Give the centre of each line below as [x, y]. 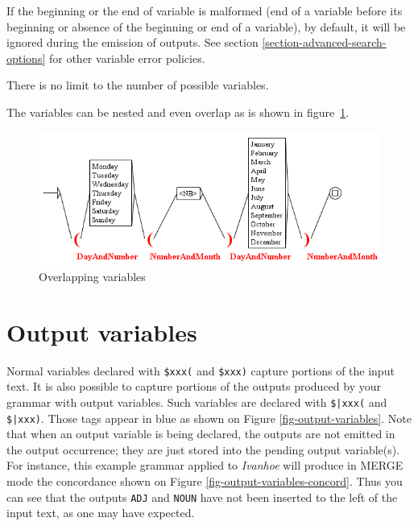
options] [26, 58]
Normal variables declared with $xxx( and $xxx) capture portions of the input [201, 370]
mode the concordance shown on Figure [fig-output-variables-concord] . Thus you [205, 481]
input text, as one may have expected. [101, 513]
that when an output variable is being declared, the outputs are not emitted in [201, 434]
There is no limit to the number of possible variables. [138, 85]
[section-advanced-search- [324, 42]
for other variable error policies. [127, 58]
